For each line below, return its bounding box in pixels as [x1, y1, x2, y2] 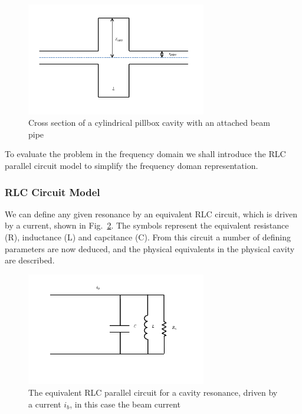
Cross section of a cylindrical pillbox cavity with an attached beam [28, 116, 270, 129]
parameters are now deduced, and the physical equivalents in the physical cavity [5, 242, 295, 255]
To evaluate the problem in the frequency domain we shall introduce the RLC [5, 148, 286, 160]
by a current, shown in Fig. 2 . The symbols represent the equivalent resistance [5, 219, 289, 232]
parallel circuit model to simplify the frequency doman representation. [5, 159, 258, 171]
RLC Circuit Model [5, 184, 100, 199]
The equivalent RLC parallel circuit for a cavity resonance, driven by [28, 386, 278, 398]
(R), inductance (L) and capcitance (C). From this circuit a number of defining [5, 230, 291, 243]
